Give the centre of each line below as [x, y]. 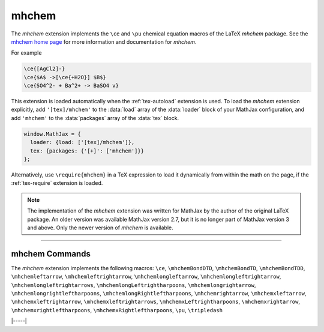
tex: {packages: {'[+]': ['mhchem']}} [87, 151]
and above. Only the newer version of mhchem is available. [100, 228]
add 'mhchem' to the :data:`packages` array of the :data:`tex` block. [95, 118]
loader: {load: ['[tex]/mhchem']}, [82, 142]
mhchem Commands [51, 254]
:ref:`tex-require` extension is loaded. [57, 183]
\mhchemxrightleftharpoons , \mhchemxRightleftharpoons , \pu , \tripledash [117, 310]
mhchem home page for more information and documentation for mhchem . [104, 41]
